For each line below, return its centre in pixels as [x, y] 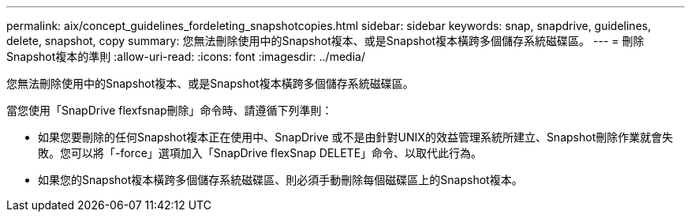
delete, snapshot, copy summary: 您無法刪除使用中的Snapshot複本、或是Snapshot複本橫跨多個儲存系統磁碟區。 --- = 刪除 [325, 41]
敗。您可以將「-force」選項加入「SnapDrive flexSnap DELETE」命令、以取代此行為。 [260, 153]
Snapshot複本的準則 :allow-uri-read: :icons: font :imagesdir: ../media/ [186, 56]
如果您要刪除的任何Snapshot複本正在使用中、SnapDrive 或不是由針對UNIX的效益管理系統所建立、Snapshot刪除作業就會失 [356, 137]
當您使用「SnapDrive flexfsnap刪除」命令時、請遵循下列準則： [170, 110]
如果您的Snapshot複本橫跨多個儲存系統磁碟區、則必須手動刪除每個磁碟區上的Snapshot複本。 [280, 180]
